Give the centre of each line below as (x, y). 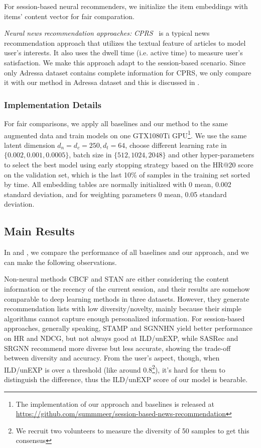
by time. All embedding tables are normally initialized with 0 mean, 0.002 (118, 184)
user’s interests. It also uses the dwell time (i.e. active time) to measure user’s (123, 53)
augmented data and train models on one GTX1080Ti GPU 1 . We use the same (125, 134)
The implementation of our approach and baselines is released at (115, 404)
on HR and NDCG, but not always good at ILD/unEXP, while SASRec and (121, 338)
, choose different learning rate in (176, 145)
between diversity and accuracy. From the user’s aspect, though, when (112, 358)
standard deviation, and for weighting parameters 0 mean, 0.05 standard (115, 194)
